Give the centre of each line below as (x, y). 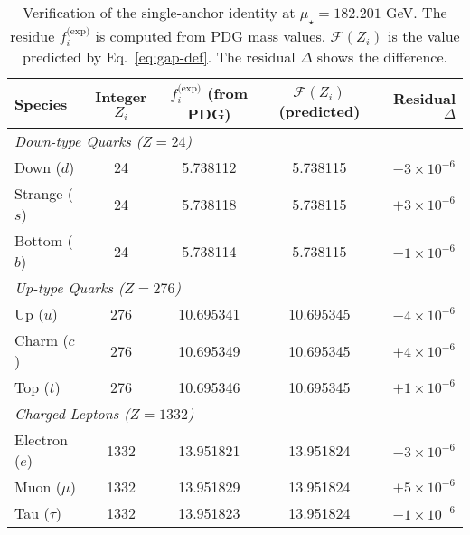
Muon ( (38, 487)
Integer (121, 97)
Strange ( (44, 194)
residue (33, 36)
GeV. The (416, 12)
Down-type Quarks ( (79, 141)
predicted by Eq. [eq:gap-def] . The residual (159, 57)
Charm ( (42, 340)
